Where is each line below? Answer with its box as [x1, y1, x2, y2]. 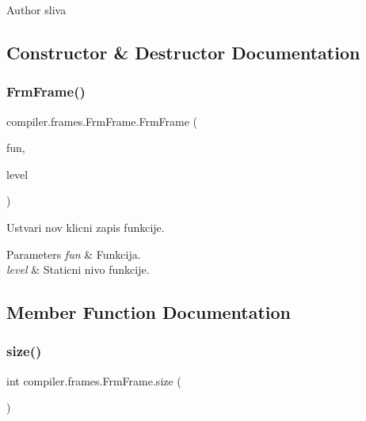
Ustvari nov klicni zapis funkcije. [6, 218, 165, 235]
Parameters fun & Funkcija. [6, 245, 141, 262]
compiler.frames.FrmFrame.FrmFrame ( [6, 112, 198, 129]
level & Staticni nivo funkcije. [6, 261, 150, 278]
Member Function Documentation [6, 300, 292, 324]
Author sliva [6, 2, 67, 17]
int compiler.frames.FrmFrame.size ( [6, 372, 181, 389]
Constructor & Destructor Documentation [6, 40, 360, 64]
